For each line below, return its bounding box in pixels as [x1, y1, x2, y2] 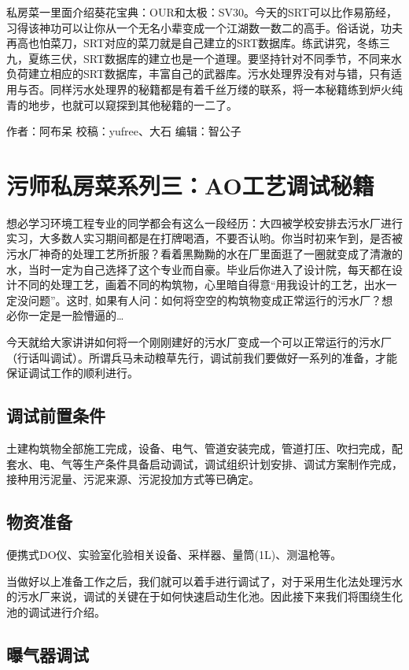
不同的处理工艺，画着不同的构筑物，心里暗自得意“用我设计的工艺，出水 [17, 276, 386, 293]
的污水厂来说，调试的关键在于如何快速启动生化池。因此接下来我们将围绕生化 [6, 588, 403, 605]
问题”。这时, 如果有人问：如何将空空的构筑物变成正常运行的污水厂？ [28, 291, 382, 308]
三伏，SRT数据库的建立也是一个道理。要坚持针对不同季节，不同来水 [50, 50, 403, 66]
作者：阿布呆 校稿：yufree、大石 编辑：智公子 [6, 123, 241, 139]
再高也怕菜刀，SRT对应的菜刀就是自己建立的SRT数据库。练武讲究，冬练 [6, 35, 380, 51]
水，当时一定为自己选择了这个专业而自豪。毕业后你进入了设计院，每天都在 [6, 261, 392, 277]
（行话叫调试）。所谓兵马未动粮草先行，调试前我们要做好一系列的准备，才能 [6, 349, 397, 365]
